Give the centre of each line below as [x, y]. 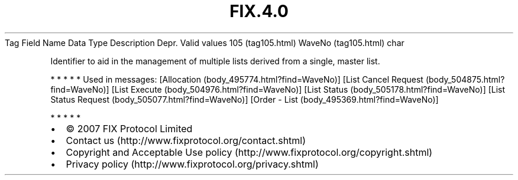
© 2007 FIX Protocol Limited [129, 128]
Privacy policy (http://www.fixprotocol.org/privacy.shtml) [192, 164]
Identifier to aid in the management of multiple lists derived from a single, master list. [215, 61]
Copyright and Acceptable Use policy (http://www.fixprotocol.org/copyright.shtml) [249, 152]
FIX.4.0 [259, 11]
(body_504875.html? [465, 79]
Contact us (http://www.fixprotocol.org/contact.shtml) [186, 140]
